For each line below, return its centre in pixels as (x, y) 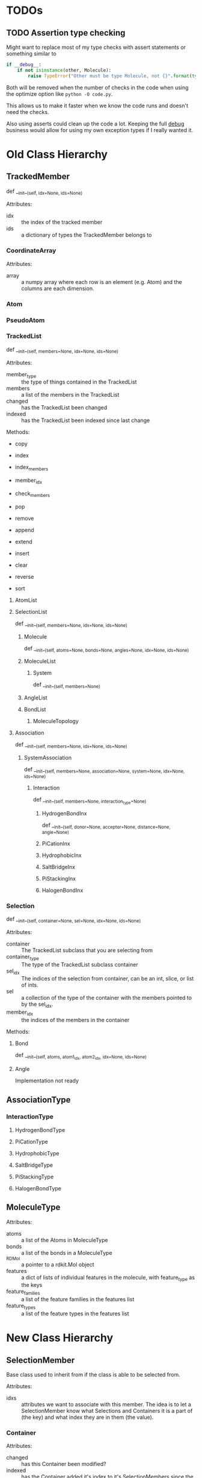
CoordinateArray (31, 251)
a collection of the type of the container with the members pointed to (107, 998)
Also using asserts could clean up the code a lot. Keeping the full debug (95, 124)
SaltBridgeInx (59, 867)
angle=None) (55, 832)
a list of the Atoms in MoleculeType (65, 1240)
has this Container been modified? (64, 1464)
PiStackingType (34, 1176)
